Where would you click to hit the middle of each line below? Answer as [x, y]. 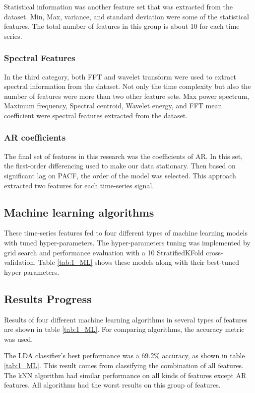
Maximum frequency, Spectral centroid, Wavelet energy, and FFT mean [113, 106]
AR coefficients [35, 137]
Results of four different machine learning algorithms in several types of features [126, 319]
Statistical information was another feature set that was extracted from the [118, 6]
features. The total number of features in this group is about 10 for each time [122, 26]
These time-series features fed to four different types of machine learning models [126, 233]
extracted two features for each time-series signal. [79, 185]
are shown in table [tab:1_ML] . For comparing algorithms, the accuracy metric [124, 329]
